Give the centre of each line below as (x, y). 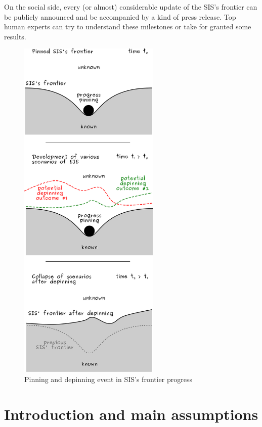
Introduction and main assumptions (131, 414)
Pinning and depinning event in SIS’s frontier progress (108, 379)
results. (15, 36)
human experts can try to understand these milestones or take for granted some (128, 27)
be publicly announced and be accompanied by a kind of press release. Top (120, 16)
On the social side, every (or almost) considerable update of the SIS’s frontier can (131, 7)
